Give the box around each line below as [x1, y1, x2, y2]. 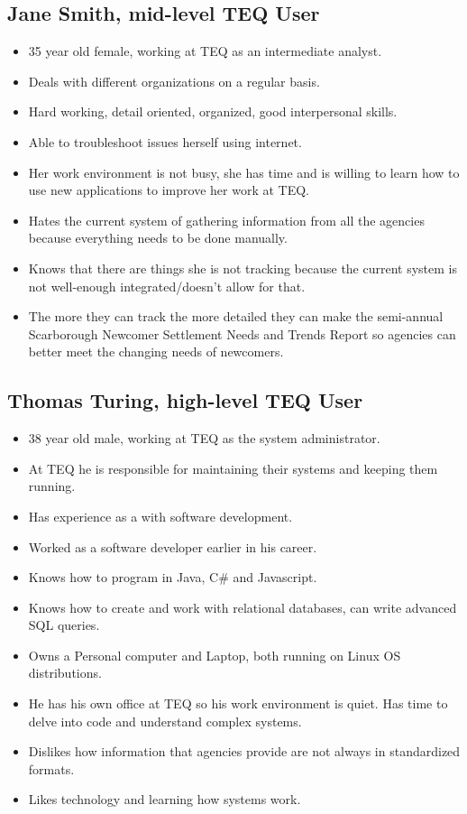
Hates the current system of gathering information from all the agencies [28, 210, 425, 229]
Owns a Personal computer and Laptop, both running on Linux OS [28, 645, 401, 664]
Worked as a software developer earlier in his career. [28, 537, 317, 556]
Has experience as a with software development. [28, 506, 293, 525]
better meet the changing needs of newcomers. [28, 342, 284, 361]
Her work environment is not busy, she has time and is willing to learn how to [28, 162, 460, 181]
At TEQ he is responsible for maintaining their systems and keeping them [28, 458, 438, 477]
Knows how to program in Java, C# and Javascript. [28, 568, 317, 587]
